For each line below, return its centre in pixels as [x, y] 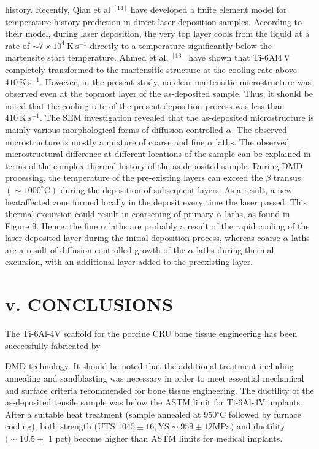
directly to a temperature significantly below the [181, 45]
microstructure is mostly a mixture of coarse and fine [105, 141]
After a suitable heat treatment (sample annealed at [103, 414]
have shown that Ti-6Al [233, 57]
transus [287, 178]
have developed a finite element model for [209, 9]
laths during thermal [235, 249]
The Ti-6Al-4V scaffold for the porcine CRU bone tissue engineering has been [151, 333]
